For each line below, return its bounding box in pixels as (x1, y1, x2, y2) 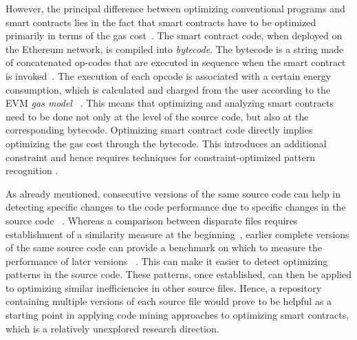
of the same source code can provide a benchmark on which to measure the (6, 240, 322, 255)
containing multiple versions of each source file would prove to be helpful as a (6, 294, 332, 308)
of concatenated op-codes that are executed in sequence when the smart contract (6, 55, 346, 70)
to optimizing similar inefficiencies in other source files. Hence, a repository (6, 280, 322, 295)
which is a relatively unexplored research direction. (6, 321, 219, 335)
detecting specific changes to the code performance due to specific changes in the (6, 200, 346, 214)
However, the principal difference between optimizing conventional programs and (6, 1, 345, 15)
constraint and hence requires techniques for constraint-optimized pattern (6, 149, 316, 164)
